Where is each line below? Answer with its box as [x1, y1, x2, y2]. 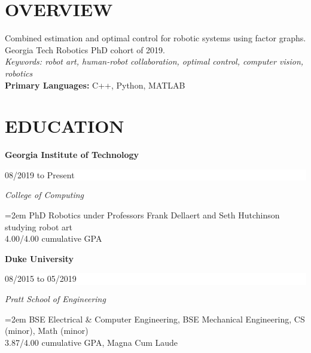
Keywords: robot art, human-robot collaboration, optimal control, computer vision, [5, 55, 304, 68]
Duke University [5, 252, 74, 264]
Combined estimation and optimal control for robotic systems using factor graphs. [5, 32, 306, 44]
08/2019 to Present [5, 168, 75, 181]
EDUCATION [5, 114, 124, 138]
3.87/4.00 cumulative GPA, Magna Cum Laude [5, 336, 178, 348]
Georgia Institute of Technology [5, 148, 139, 161]
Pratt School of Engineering [5, 292, 106, 305]
